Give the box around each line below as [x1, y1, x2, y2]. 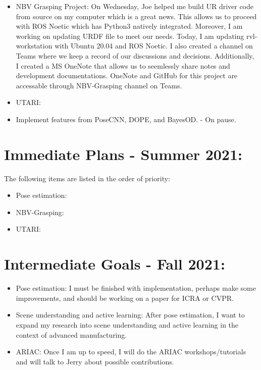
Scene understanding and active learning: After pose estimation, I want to [16, 309, 245, 320]
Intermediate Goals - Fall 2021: [4, 253, 225, 274]
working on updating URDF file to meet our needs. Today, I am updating [16, 30, 244, 41]
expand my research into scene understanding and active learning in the [16, 319, 239, 330]
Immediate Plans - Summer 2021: [4, 143, 242, 164]
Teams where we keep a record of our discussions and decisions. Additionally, [16, 50, 254, 61]
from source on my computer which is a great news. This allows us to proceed [16, 11, 257, 21]
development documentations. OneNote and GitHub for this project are [16, 70, 238, 81]
